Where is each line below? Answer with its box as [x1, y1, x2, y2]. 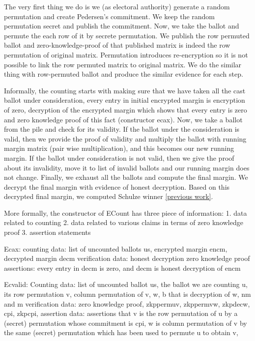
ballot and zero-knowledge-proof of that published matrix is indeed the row [4, 40, 230, 50]
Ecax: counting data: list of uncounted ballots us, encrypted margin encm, [4, 243, 227, 254]
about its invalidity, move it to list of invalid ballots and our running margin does [4, 162, 250, 172]
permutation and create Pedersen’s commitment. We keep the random [4, 11, 215, 21]
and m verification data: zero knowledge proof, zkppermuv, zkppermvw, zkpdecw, [4, 298, 250, 309]
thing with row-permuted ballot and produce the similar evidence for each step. [4, 69, 243, 79]
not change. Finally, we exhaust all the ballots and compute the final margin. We [4, 172, 248, 182]
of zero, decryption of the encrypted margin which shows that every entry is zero [4, 104, 247, 114]
